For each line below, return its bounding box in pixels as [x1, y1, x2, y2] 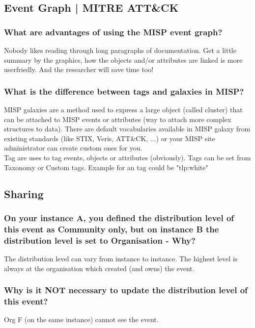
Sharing [4, 186, 44, 201]
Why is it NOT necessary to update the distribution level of [4, 284, 248, 296]
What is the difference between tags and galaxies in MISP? [4, 85, 244, 97]
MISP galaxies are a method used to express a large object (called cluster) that [4, 104, 243, 114]
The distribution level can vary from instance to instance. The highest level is [4, 253, 238, 263]
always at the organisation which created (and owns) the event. [4, 263, 195, 273]
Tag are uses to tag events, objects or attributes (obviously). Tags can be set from [4, 152, 251, 162]
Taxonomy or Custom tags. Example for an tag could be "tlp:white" [4, 162, 208, 172]
